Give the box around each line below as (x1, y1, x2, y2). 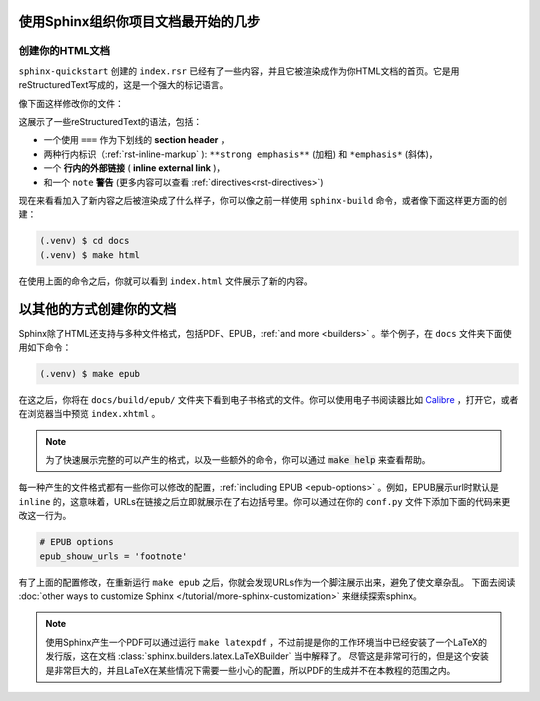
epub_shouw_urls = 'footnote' (39, 550, 188, 562)
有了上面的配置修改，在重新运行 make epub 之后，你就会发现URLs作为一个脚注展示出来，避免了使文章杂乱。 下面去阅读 (18, 576, 516, 588)
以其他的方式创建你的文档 (18, 301, 177, 318)
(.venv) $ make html (39, 249, 140, 260)
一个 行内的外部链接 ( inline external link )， (43, 162, 226, 174)
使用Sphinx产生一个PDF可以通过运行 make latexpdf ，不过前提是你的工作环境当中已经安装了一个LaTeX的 (45, 636, 487, 648)
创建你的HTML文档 (18, 44, 110, 58)
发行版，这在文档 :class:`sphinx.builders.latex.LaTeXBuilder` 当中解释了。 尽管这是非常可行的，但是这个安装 (45, 650, 490, 662)
